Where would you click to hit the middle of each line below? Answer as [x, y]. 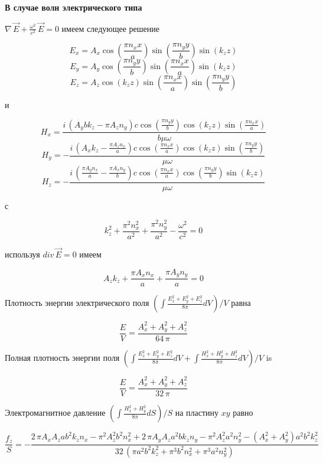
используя [22, 254]
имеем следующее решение [110, 28]
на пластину [197, 413]
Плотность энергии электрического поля [77, 303]
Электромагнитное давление [55, 413]
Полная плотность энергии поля [62, 358]
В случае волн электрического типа [74, 7]
